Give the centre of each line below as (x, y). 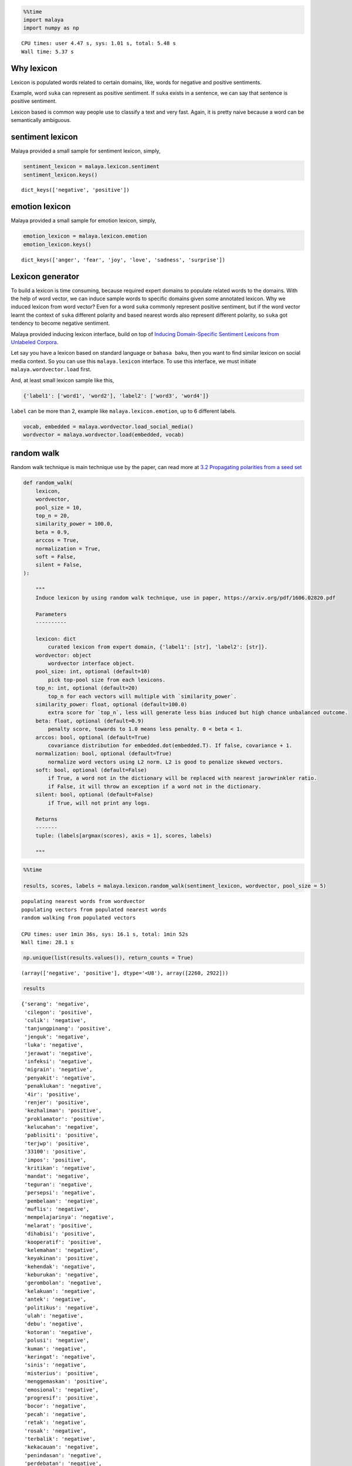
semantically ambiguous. (41, 120)
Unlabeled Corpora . (35, 342)
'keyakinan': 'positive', (62, 1258)
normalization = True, (68, 549)
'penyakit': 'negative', (60, 1078)
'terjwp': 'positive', (57, 1143)
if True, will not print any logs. (99, 803)
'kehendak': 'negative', (60, 1266)
